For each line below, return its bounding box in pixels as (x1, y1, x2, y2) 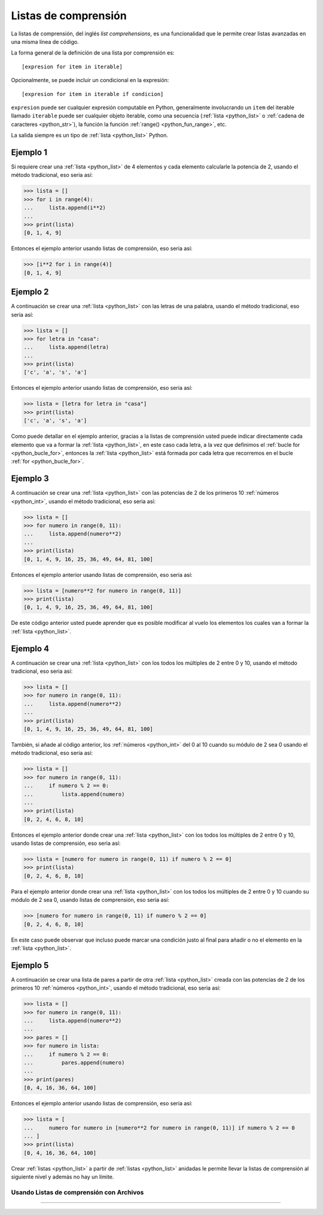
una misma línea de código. (11, 38, 79, 45)
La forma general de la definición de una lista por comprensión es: (11, 49, 175, 56)
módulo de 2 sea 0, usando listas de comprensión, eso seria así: (11, 897, 170, 904)
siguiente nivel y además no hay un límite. (11, 1173, 114, 1181)
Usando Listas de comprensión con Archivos (11, 1188, 144, 1196)
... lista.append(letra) (23, 344, 109, 351)
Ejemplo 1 (11, 147, 47, 157)
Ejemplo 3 (11, 474, 49, 484)
